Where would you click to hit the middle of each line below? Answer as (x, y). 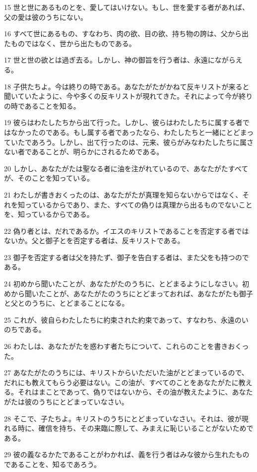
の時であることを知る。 (42, 105)
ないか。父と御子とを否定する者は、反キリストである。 (94, 240)
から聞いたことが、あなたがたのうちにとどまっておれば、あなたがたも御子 (132, 293)
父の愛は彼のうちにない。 (46, 17)
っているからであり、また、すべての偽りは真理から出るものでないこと (138, 204)
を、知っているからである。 (49, 214)
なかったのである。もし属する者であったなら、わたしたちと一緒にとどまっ (132, 132)
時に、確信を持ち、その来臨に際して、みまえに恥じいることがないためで (135, 428)
